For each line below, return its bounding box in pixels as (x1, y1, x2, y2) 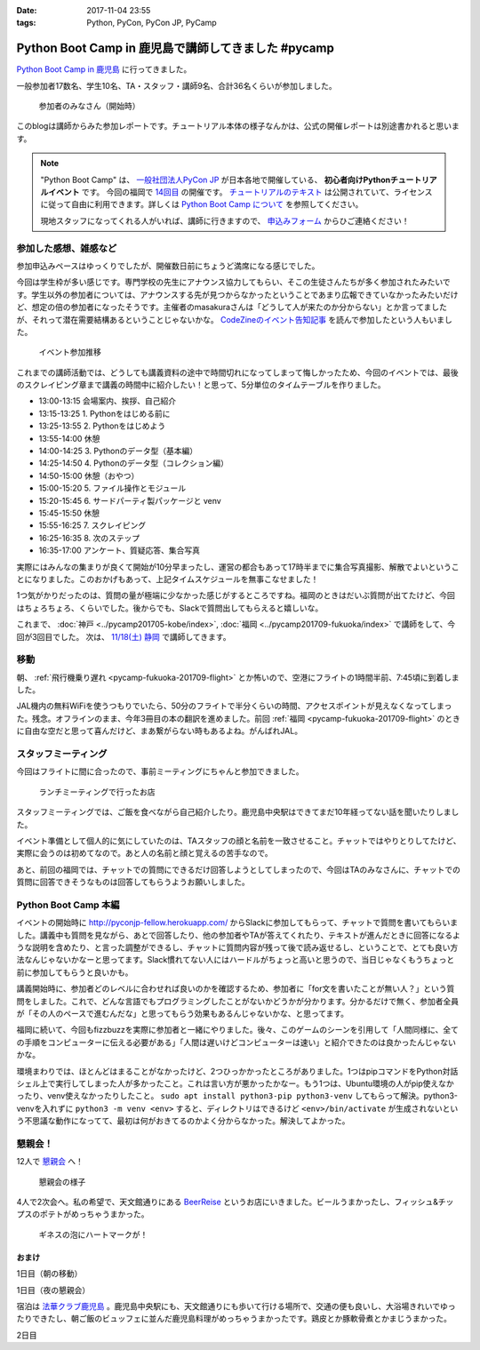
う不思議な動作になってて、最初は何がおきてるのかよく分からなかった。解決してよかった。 (16, 1115, 350, 1126)
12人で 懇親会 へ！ (16, 1156, 84, 1167)
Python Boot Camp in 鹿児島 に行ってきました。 (16, 64, 192, 75)
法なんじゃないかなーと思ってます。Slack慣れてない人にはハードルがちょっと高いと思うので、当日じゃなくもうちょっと (16, 955, 455, 965)
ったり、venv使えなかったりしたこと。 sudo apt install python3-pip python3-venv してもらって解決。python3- (16, 1090, 458, 1101)
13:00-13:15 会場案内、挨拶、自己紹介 (38, 395, 177, 406)
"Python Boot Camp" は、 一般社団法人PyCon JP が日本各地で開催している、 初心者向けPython (40, 174, 391, 185)
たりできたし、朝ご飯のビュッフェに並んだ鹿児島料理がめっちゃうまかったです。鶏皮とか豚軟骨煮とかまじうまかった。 (16, 1314, 452, 1324)
